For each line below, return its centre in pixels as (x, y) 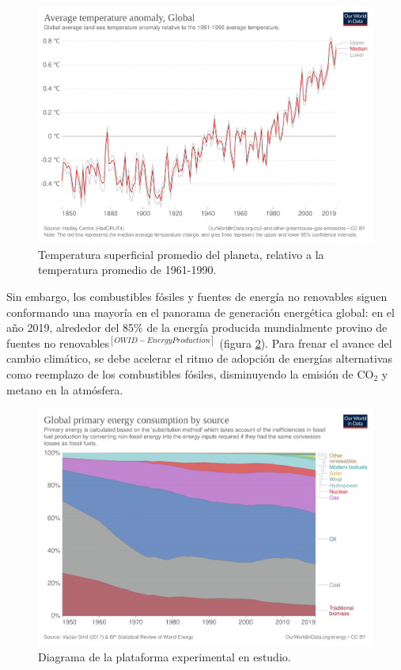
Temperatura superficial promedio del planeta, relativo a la (181, 254)
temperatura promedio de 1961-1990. (127, 270)
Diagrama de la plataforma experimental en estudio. (165, 657)
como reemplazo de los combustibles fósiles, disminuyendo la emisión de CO (190, 373)
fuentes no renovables (58, 343)
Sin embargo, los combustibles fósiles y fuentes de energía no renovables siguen (197, 297)
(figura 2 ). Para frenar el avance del (306, 343)
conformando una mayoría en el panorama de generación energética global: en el (200, 312)
